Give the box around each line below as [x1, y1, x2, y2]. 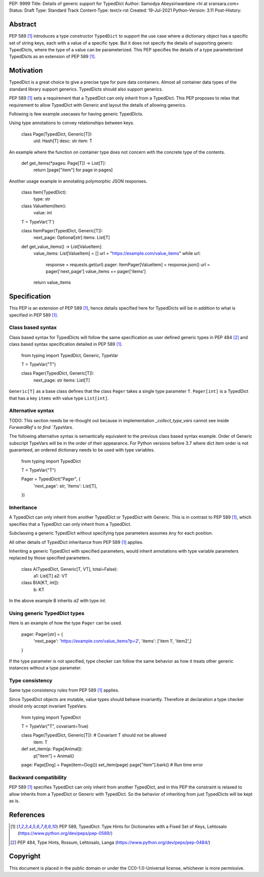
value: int [33, 210, 52, 216]
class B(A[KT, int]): [21, 580, 60, 585]
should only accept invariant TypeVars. [9, 703, 88, 709]
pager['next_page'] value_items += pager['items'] [45, 268, 146, 274]
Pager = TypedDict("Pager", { [21, 476, 81, 482]
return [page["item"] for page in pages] [33, 167, 113, 173]
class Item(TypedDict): [21, 189, 67, 195]
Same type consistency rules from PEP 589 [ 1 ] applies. [9, 687, 120, 693]
